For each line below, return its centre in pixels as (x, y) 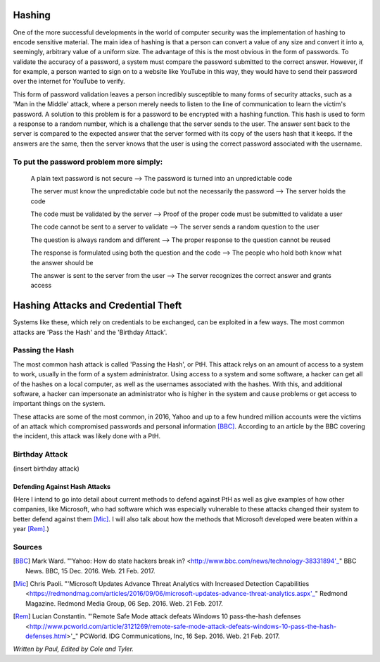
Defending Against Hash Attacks (62, 486)
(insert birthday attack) (46, 469)
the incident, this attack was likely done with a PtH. (87, 436)
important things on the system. (59, 404)
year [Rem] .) (31, 529)
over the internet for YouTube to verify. (69, 82)
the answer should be (62, 262)
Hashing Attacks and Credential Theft (97, 306)
